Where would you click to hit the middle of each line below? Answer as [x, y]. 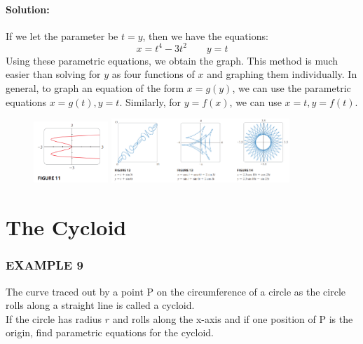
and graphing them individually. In [282, 74]
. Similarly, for [150, 101]
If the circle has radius [54, 318]
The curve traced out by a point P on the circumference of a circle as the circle [176, 291]
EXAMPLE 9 [44, 265]
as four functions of [153, 74]
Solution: [28, 9]
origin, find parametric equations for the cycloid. [110, 332]
